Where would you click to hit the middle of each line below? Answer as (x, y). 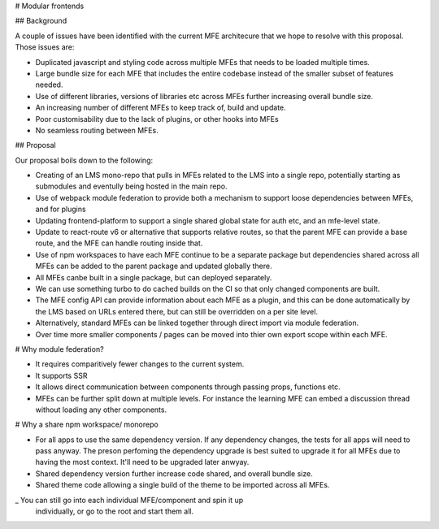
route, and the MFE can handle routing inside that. (119, 243)
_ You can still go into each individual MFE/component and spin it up (129, 500)
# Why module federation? (60, 349)
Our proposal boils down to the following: (84, 160)
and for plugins (61, 209)
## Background (41, 21)
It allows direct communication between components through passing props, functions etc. (188, 387)
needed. (49, 85)
